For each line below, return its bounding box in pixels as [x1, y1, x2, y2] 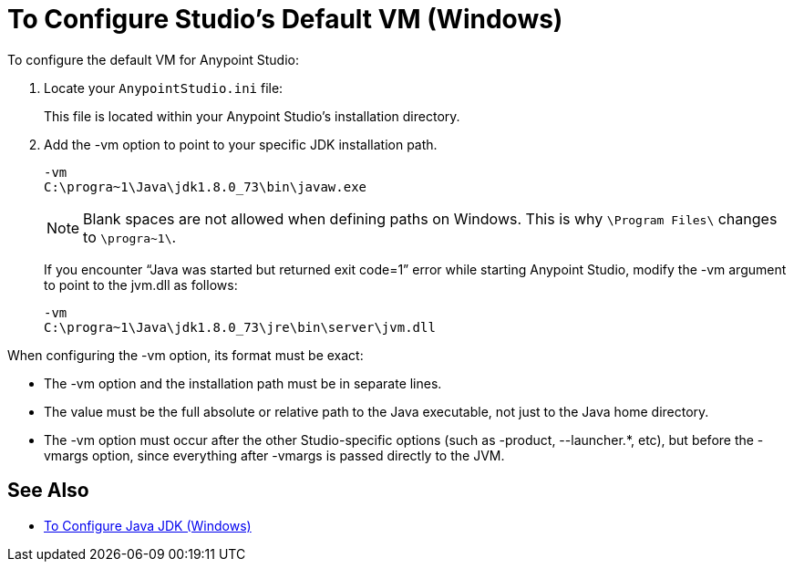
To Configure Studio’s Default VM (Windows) [7, 4, 563, 35]
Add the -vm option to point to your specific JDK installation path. [44, 136, 438, 152]
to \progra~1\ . [83, 227, 177, 246]
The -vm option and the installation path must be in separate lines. [44, 375, 442, 391]
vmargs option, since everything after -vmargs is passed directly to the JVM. [44, 447, 505, 463]
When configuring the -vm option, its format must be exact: [7, 347, 364, 363]
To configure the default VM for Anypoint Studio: [7, 51, 300, 67]
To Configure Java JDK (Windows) [44, 517, 252, 533]
